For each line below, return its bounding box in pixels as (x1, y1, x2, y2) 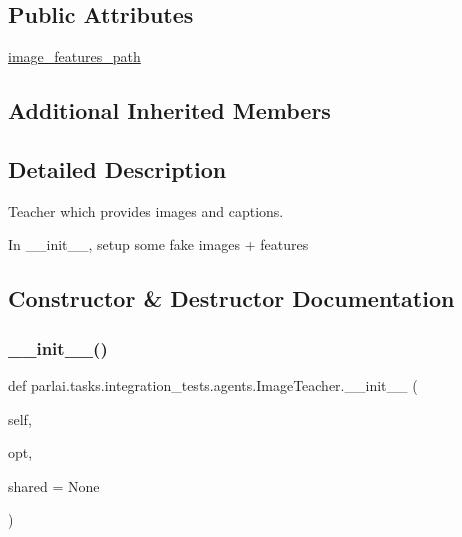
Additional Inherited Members (8, 95, 331, 126)
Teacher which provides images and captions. (8, 200, 284, 221)
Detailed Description (8, 153, 227, 184)
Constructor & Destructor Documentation (8, 283, 455, 314)
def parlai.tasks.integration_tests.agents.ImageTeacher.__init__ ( (8, 374, 418, 395)
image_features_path (8, 46, 141, 67)
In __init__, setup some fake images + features (8, 234, 309, 255)
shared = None (8, 475, 100, 496)
